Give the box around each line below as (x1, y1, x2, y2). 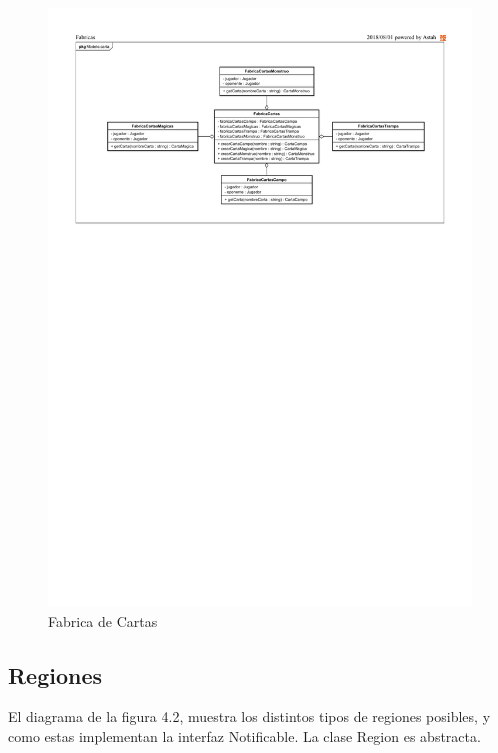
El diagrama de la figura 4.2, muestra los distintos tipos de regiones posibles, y (8, 706, 491, 727)
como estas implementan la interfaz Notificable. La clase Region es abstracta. (8, 726, 481, 747)
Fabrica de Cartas (48, 610, 158, 631)
